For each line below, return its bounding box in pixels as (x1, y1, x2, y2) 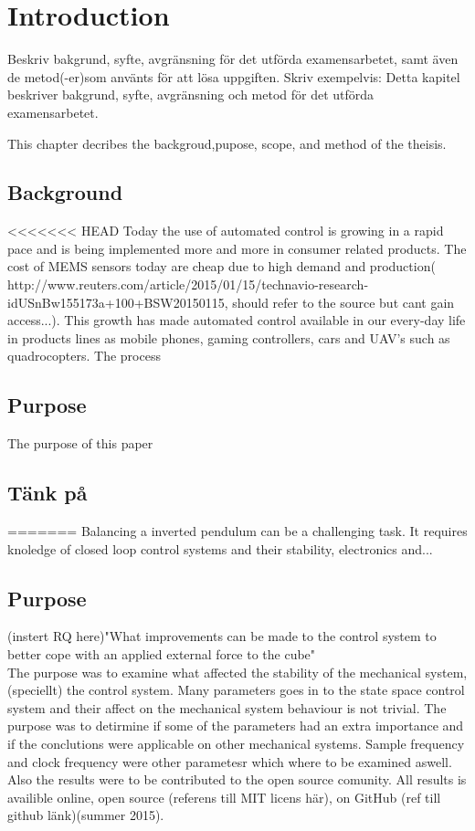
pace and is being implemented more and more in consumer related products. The (7, 238, 467, 258)
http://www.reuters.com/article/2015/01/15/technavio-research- (7, 275, 369, 294)
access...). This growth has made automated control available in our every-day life (7, 310, 466, 330)
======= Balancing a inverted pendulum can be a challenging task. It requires (7, 521, 468, 541)
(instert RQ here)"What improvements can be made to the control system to (7, 626, 437, 646)
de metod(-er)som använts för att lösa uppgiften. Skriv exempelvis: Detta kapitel (7, 67, 460, 86)
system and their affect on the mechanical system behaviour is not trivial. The (7, 698, 447, 717)
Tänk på (7, 479, 88, 507)
